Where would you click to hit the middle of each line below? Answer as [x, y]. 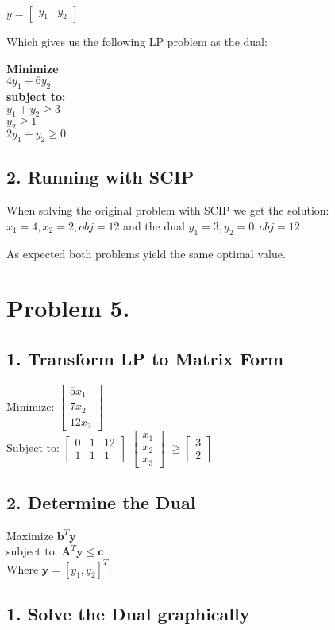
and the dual [154, 225]
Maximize [30, 535]
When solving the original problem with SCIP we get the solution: [168, 210]
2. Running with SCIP [100, 177]
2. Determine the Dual [101, 502]
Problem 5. [68, 308]
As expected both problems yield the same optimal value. [146, 253]
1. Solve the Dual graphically [128, 613]
